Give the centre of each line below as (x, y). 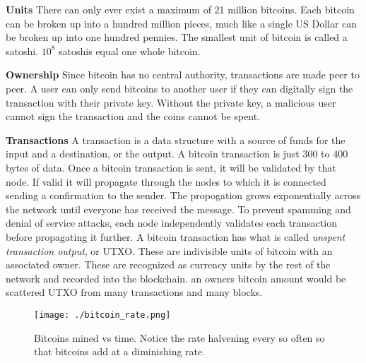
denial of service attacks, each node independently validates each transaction (171, 223)
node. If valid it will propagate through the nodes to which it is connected (166, 181)
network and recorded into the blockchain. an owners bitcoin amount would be (176, 278)
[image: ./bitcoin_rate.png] (102, 315)
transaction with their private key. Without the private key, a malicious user (171, 102)
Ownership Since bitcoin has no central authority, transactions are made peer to (183, 75)
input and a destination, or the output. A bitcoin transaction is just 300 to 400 (177, 154)
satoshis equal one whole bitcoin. (130, 50)
